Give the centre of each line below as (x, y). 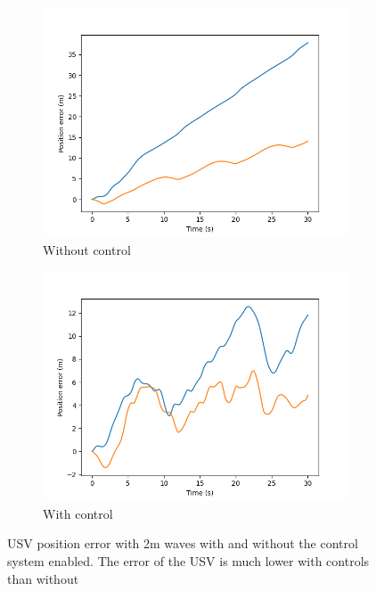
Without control (87, 249)
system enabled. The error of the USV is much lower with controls (188, 560)
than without (43, 578)
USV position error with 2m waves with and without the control (183, 543)
